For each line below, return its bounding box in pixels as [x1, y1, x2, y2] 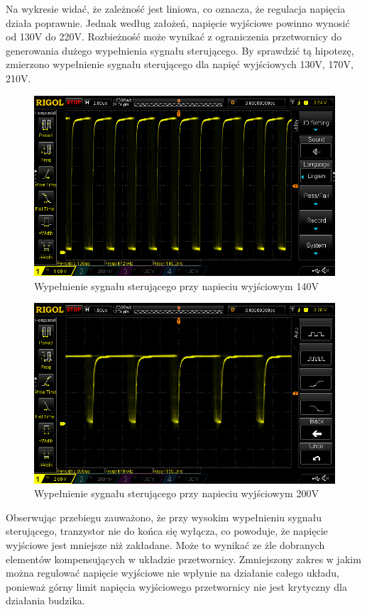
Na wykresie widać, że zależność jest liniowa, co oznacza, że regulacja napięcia [6, 1, 346, 16]
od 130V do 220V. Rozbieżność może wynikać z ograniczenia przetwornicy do [6, 29, 342, 44]
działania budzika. [6, 593, 85, 608]
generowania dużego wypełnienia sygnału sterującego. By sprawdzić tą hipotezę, [6, 43, 354, 57]
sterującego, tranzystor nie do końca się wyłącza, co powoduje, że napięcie [6, 523, 328, 538]
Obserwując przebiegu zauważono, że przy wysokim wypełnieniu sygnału [6, 509, 322, 524]
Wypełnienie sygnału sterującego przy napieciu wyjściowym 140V [34, 278, 319, 293]
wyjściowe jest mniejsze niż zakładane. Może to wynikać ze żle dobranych [6, 537, 325, 552]
